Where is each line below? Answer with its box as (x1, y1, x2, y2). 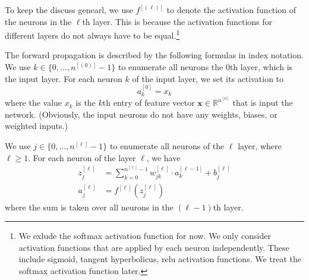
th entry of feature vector (102, 96, 195, 109)
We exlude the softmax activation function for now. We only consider (18, 229, 271, 242)
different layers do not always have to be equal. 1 (5, 27, 180, 41)
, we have (146, 151, 181, 163)
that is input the (232, 96, 293, 109)
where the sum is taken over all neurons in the (5, 200, 174, 213)
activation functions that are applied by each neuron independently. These (18, 241, 289, 253)
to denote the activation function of (166, 4, 296, 15)
